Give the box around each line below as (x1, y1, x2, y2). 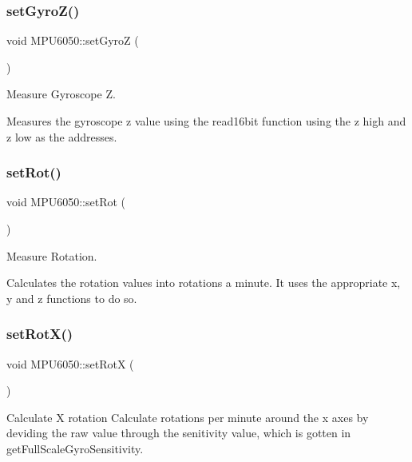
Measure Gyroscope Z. (6, 86, 116, 102)
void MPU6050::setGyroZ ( (6, 32, 139, 49)
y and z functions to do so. (6, 289, 137, 306)
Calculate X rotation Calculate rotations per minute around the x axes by (6, 408, 369, 425)
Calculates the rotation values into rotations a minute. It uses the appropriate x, (6, 274, 401, 291)
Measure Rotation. (6, 247, 97, 264)
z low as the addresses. (6, 128, 117, 145)
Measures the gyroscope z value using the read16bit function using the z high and (6, 113, 406, 129)
